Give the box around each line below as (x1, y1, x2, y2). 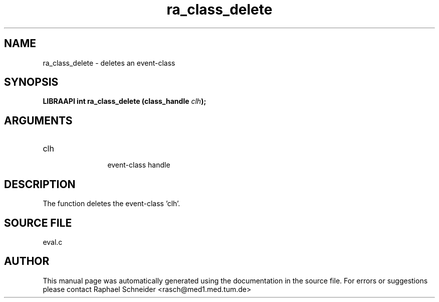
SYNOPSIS (4, 76, 59, 89)
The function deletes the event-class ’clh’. (43, 199, 180, 208)
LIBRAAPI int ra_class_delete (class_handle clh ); (43, 97, 206, 106)
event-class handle (107, 161, 170, 170)
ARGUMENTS (4, 114, 73, 127)
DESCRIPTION (4, 178, 76, 191)
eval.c (43, 237, 63, 246)
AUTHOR (4, 255, 50, 268)
